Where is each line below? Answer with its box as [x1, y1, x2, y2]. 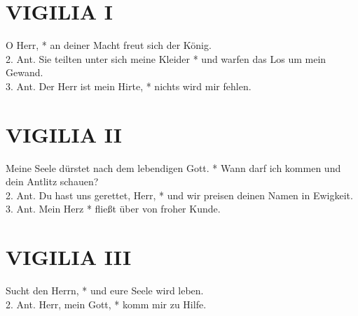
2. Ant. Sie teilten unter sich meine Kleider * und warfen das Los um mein [6, 51, 326, 66]
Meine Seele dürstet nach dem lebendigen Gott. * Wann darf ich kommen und [6, 160, 341, 175]
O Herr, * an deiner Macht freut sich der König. [6, 38, 212, 52]
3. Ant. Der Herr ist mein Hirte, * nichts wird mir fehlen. [6, 78, 252, 93]
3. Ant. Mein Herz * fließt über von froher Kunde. [6, 201, 221, 216]
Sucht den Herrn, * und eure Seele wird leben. [6, 283, 204, 298]
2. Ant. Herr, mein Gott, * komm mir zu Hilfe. [6, 296, 207, 311]
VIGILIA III [6, 243, 132, 271]
